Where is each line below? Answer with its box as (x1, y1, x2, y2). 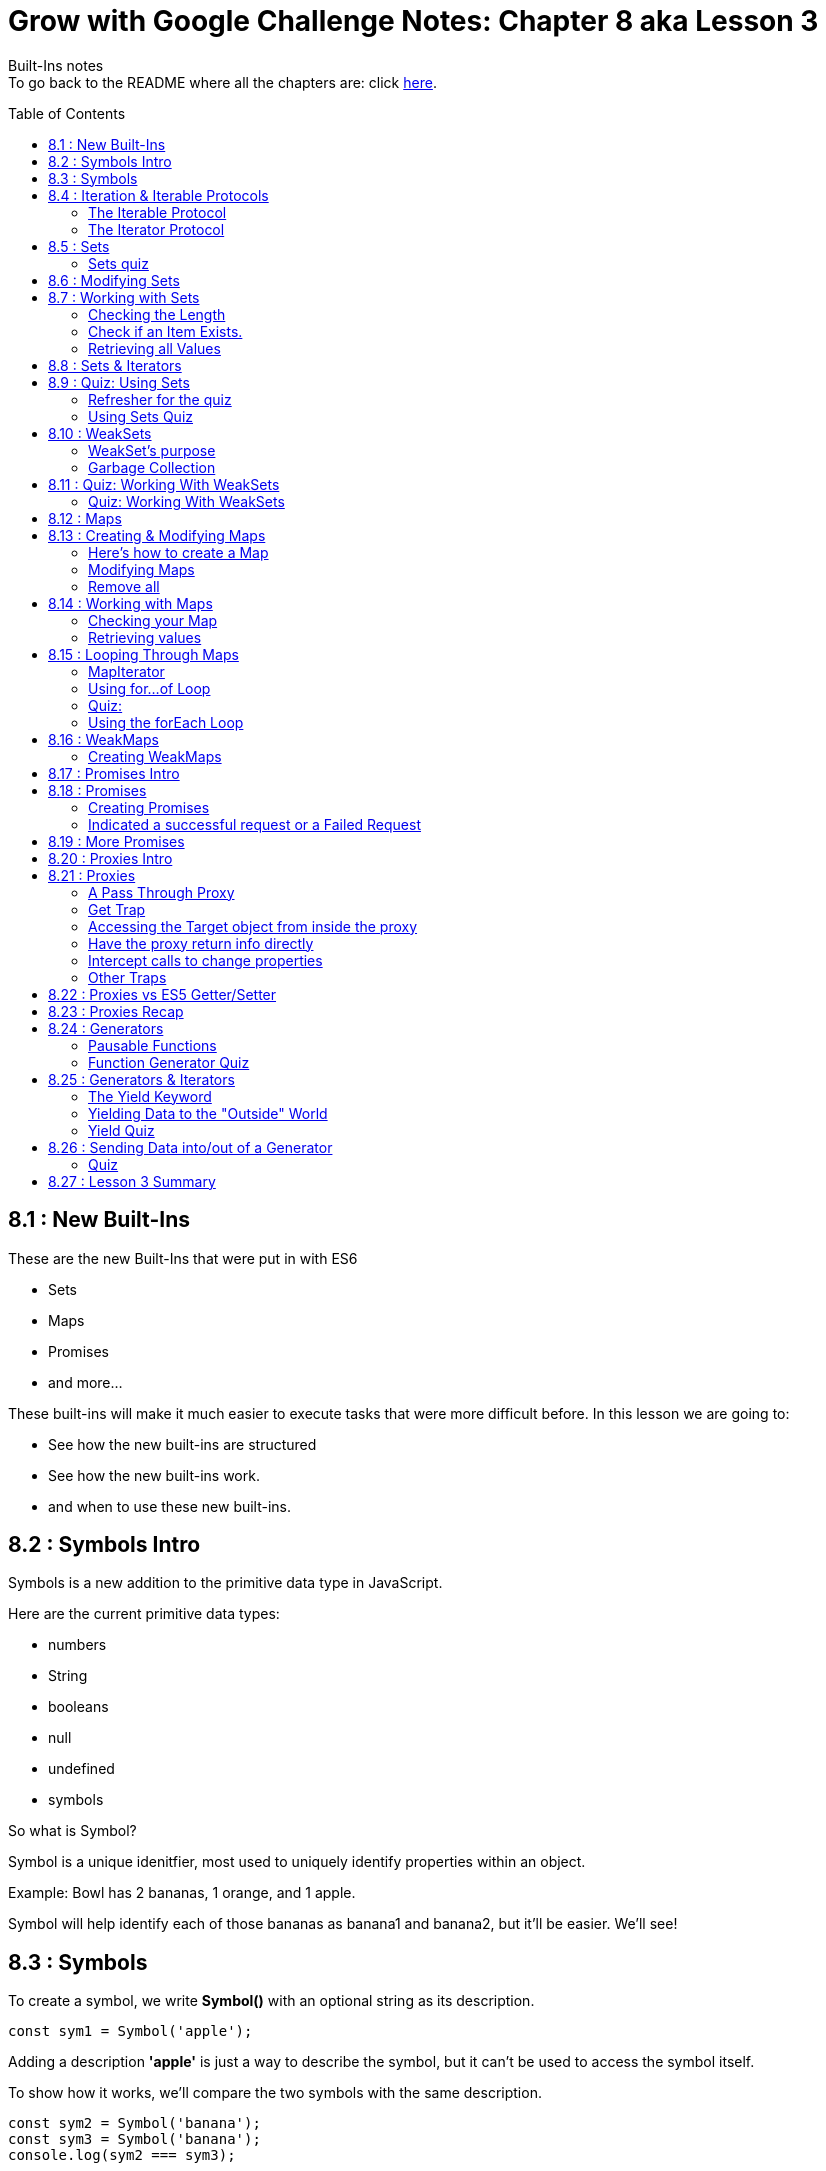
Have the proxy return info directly (88, 934, 314, 952)
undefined (48, 1760, 115, 1778)
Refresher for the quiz (88, 390, 232, 408)
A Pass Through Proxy (88, 883, 235, 901)
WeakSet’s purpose (88, 441, 216, 459)
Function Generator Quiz (88, 1053, 250, 1071)
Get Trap (88, 900, 146, 918)
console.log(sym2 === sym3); (8, 2147, 236, 2164)
